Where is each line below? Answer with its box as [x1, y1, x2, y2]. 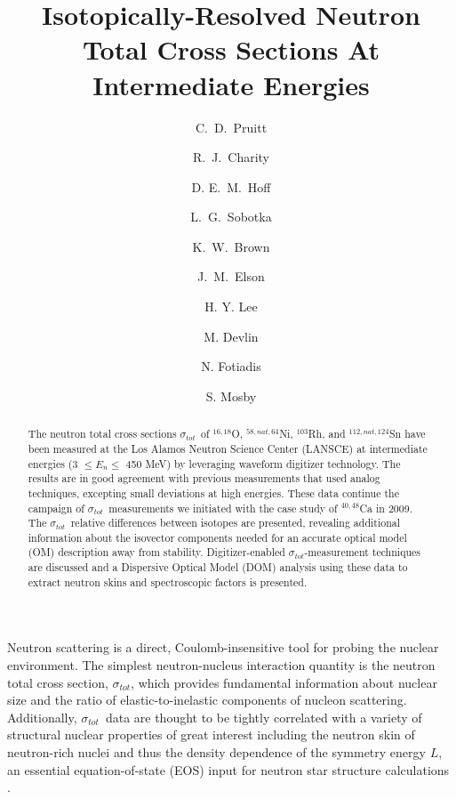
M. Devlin [204, 327, 259, 345]
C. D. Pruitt [195, 117, 268, 136]
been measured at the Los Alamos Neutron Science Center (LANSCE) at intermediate [28, 440, 428, 456]
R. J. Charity [192, 148, 269, 166]
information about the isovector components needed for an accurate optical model [28, 529, 407, 545]
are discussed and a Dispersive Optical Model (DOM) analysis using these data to [28, 560, 408, 575]
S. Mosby [205, 386, 257, 405]
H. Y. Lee [204, 297, 258, 316]
